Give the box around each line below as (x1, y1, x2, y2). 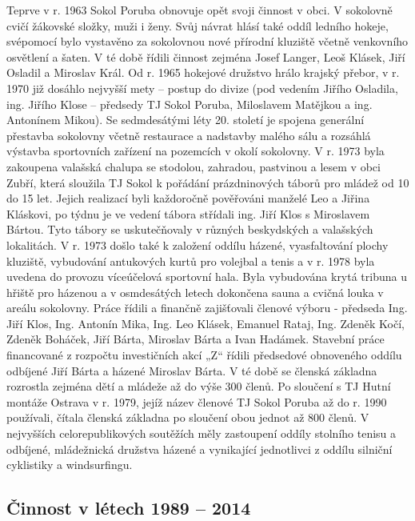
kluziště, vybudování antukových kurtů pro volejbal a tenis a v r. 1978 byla (6, 252, 375, 269)
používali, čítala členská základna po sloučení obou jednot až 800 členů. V (6, 409, 369, 426)
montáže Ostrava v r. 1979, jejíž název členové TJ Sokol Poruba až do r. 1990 (6, 393, 387, 410)
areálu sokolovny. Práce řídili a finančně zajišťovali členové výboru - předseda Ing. (6, 299, 408, 316)
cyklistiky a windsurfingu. (6, 456, 133, 473)
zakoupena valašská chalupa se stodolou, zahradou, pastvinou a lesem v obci (6, 158, 381, 174)
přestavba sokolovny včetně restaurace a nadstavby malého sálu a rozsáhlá (6, 126, 371, 143)
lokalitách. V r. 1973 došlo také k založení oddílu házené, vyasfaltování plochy (6, 236, 389, 253)
